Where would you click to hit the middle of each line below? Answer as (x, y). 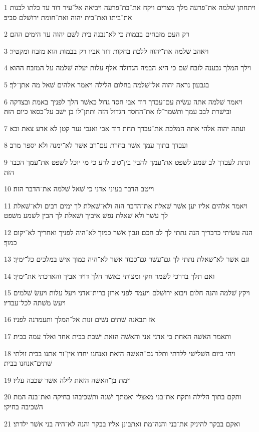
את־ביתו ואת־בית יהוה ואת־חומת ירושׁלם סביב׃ (68, 17)
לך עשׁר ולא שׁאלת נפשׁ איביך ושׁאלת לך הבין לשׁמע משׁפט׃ (86, 215)
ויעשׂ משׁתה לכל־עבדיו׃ (35, 302)
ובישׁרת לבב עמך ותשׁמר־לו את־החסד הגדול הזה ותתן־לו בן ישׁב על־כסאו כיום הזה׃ (118, 111)
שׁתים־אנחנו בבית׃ (28, 363)
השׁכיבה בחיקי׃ (24, 407)
